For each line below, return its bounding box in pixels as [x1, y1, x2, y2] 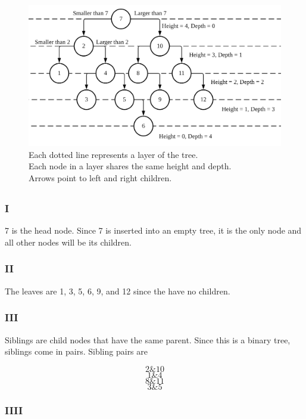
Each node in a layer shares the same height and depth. [29, 160, 232, 172]
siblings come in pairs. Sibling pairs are [5, 345, 148, 358]
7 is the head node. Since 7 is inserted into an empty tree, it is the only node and [5, 224, 302, 237]
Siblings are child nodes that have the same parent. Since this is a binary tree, [5, 333, 291, 346]
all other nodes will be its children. [5, 235, 132, 248]
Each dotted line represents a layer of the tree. [29, 148, 198, 160]
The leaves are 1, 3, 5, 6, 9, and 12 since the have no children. [5, 284, 230, 297]
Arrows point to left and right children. [29, 172, 172, 184]
